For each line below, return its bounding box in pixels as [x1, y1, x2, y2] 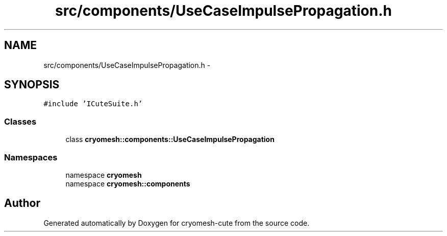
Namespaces [4, 152, 58, 162]
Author [4, 197, 40, 210]
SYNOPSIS [4, 78, 60, 91]
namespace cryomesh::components [65, 179, 190, 188]
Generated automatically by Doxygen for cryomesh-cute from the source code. [43, 218, 310, 227]
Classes [4, 116, 37, 127]
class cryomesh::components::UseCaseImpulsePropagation [65, 135, 275, 144]
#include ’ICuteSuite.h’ [43, 100, 143, 108]
